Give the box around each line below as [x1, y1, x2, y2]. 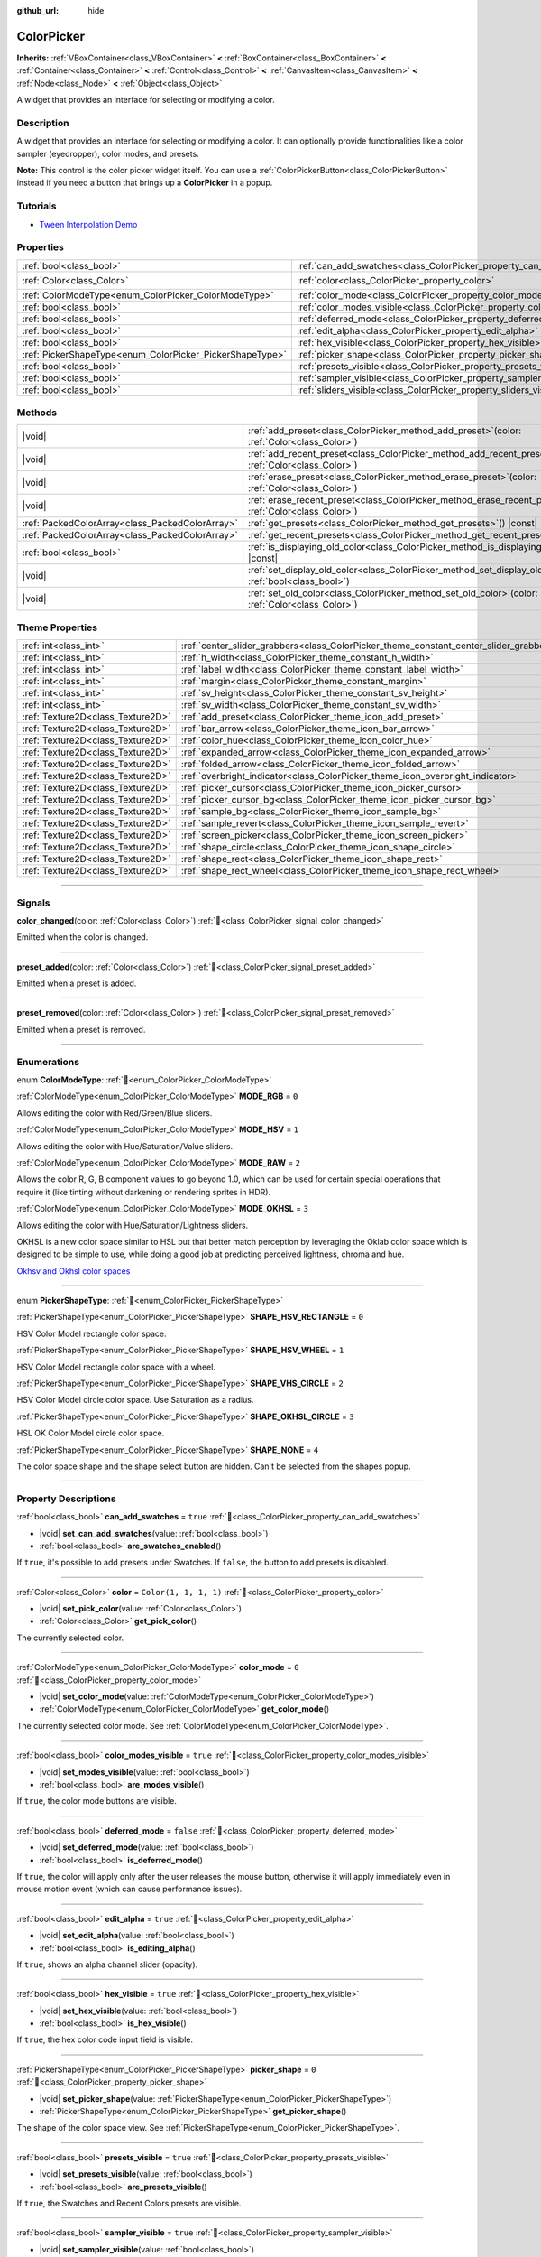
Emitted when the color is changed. [16, 932, 149, 943]
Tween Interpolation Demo [39, 218, 138, 229]
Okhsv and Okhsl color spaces [16, 1265, 131, 1277]
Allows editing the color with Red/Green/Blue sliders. [16, 1107, 213, 1119]
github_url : [16, 5, 59, 15]
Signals [16, 896, 50, 909]
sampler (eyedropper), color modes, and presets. [16, 148, 200, 159]
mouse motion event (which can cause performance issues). [16, 1883, 243, 1895]
